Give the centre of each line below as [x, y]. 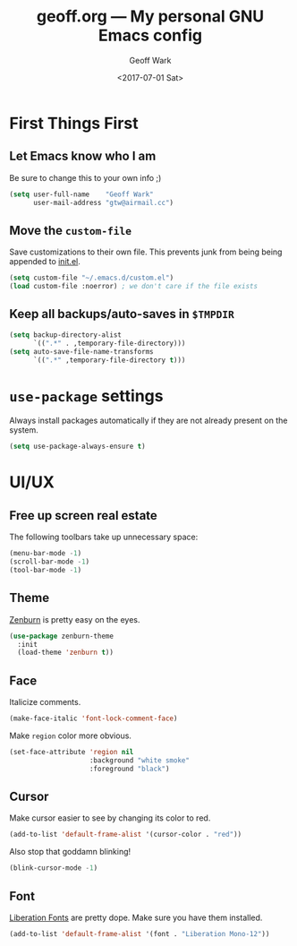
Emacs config [150, 35]
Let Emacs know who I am [83, 156]
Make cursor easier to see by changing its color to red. [110, 818]
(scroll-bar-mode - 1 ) [50, 562]
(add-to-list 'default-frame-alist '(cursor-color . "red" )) [126, 835]
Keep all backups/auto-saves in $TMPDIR [122, 314]
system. [24, 430]
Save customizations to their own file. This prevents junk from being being [146, 252]
